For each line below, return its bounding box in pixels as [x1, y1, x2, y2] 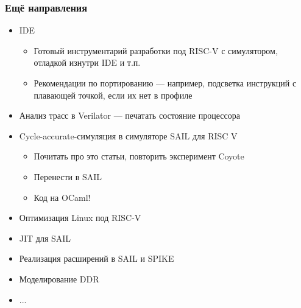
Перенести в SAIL [34, 170, 102, 183]
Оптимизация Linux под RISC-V [19, 211, 141, 224]
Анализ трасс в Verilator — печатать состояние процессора [19, 109, 240, 122]
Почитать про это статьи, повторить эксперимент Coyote [34, 150, 244, 163]
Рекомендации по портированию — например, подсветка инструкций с [34, 77, 297, 89]
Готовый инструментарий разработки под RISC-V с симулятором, [34, 44, 278, 57]
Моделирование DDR [19, 272, 99, 285]
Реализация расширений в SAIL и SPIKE [19, 252, 174, 265]
